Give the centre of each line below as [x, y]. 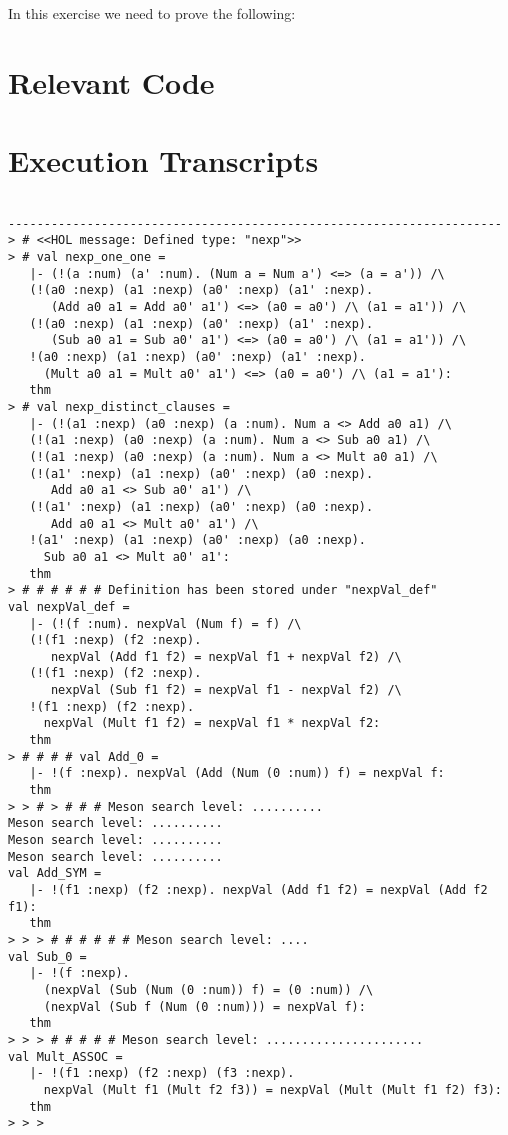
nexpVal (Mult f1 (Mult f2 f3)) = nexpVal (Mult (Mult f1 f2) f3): [272, 1089]
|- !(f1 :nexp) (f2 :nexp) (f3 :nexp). [162, 1073]
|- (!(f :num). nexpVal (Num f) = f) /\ [165, 623]
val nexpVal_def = [69, 606]
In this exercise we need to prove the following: [152, 13]
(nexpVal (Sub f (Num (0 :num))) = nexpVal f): [204, 1006]
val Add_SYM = [55, 873]
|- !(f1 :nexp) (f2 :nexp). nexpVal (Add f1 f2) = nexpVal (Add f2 [258, 890]
